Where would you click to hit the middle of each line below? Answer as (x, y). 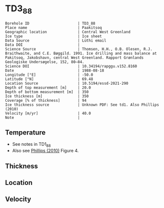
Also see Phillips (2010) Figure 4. (45, 151)
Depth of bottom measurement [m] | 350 (47, 92)
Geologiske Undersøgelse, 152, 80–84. (45, 62)
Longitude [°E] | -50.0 (49, 75)
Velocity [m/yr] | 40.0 (48, 113)
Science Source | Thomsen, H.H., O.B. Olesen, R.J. (79, 49)
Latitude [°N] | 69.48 (49, 79)
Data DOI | (42, 45)
